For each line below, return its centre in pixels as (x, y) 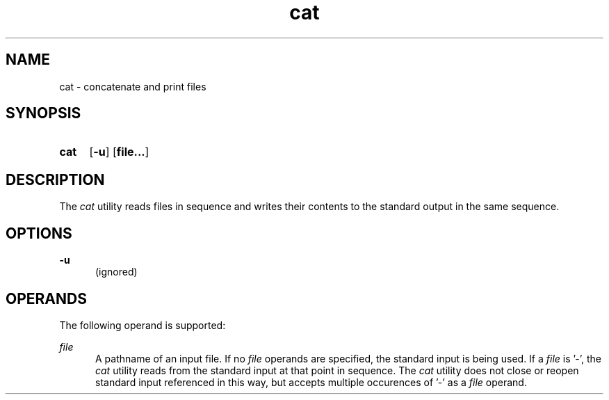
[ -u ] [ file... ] (119, 152)
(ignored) (116, 272)
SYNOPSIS (43, 113)
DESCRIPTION (55, 179)
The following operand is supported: (143, 325)
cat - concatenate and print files (133, 86)
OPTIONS (39, 233)
